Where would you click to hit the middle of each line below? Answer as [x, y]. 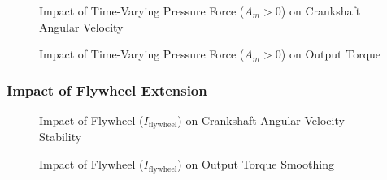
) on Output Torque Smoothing [256, 164]
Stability [61, 137]
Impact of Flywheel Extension [107, 90]
